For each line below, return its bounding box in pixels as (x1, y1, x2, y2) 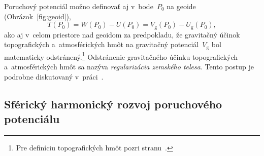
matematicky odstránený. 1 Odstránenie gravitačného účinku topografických (4, 50, 238, 62)
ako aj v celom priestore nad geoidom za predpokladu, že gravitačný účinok (4, 29, 240, 40)
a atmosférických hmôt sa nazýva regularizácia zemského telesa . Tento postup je (4, 61, 254, 71)
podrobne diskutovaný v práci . (4, 71, 104, 82)
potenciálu (4, 110, 60, 126)
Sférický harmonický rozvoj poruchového (4, 96, 222, 111)
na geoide (167, 1, 196, 11)
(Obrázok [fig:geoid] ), (4, 11, 71, 21)
